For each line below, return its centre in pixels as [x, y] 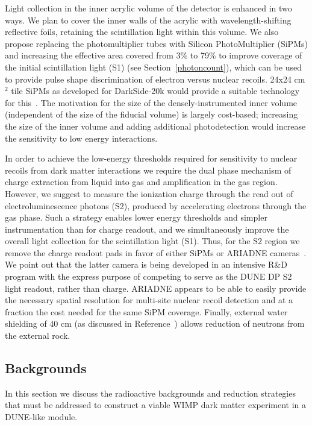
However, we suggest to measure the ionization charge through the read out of [149, 193]
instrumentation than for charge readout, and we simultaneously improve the [147, 229]
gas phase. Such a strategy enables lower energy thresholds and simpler [136, 217]
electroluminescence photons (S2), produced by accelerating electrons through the [156, 205]
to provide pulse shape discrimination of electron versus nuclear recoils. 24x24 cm [155, 79]
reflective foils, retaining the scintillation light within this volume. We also [142, 32]
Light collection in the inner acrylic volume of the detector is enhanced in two [148, 8]
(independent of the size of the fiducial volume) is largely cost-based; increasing [151, 114]
